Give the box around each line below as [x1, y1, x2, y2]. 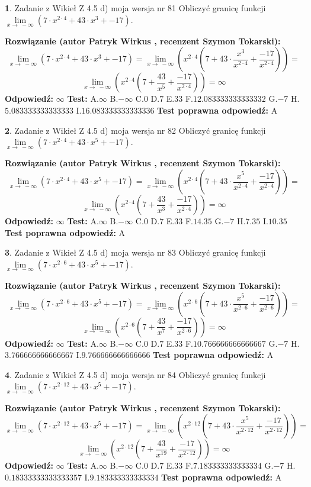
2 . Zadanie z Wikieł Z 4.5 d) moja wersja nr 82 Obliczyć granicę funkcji [5, 124, 266, 136]
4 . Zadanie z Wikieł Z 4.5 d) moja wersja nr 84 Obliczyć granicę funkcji [5, 368, 266, 380]
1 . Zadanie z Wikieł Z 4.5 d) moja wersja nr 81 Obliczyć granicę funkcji [5, 2, 266, 14]
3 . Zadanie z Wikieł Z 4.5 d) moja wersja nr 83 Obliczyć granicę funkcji [5, 246, 266, 259]
